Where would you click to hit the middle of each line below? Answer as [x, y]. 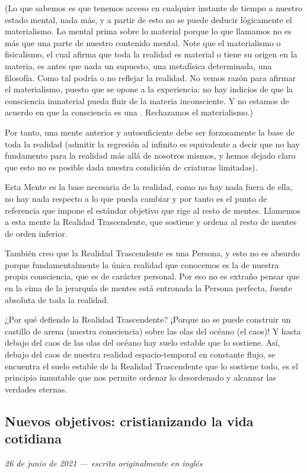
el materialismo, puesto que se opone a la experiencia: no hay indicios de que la [149, 89]
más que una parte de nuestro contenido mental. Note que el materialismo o [143, 42]
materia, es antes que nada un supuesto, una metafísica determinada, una [138, 65]
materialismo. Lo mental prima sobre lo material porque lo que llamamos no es [148, 31]
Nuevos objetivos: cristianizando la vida [129, 421]
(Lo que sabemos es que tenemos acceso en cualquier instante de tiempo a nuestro [153, 8]
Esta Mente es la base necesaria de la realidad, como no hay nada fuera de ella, [149, 187]
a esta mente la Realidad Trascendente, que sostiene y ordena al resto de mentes [151, 222]
